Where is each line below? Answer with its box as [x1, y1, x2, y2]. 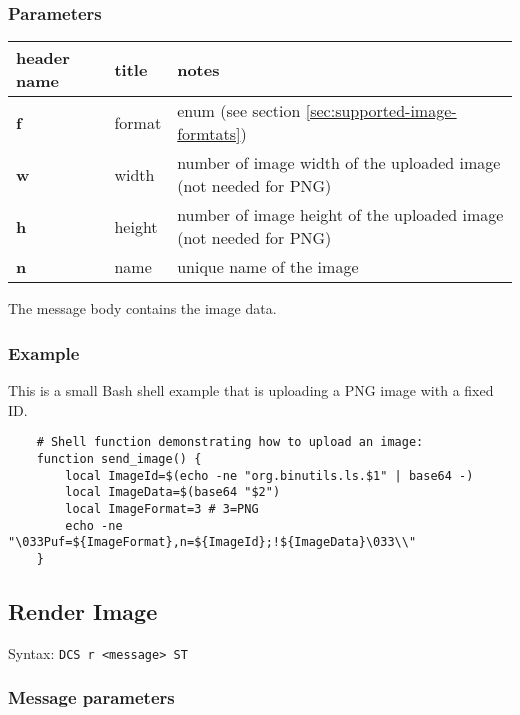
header [16, 46, 70, 70]
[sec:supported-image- [305, 99, 457, 123]
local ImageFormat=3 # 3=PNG [65, 501, 259, 516]
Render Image [8, 595, 158, 626]
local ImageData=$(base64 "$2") [65, 485, 281, 500]
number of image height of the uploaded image [177, 203, 504, 227]
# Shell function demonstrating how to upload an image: [36, 435, 424, 450]
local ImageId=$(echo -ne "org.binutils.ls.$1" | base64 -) [65, 468, 474, 483]
